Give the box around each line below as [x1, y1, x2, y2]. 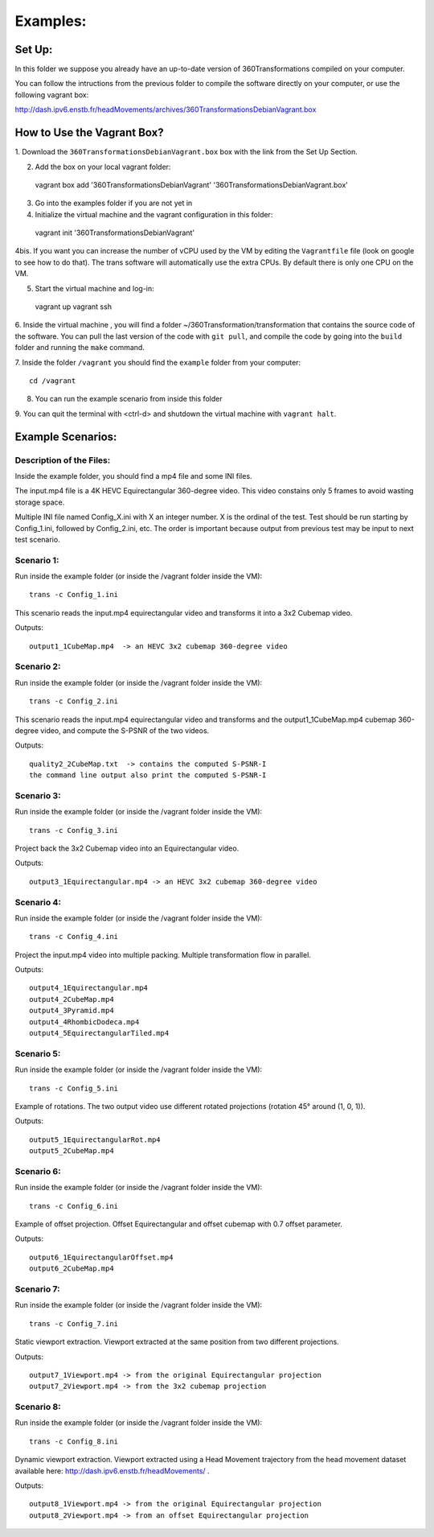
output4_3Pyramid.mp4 [29, 1006, 114, 1016]
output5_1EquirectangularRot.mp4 [29, 1135, 161, 1144]
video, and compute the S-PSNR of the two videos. [40, 725, 210, 736]
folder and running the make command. [14, 343, 145, 352]
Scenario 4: [14, 896, 62, 908]
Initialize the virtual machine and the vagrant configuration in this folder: [35, 209, 273, 219]
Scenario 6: [14, 1165, 61, 1176]
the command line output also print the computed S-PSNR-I [29, 771, 267, 780]
